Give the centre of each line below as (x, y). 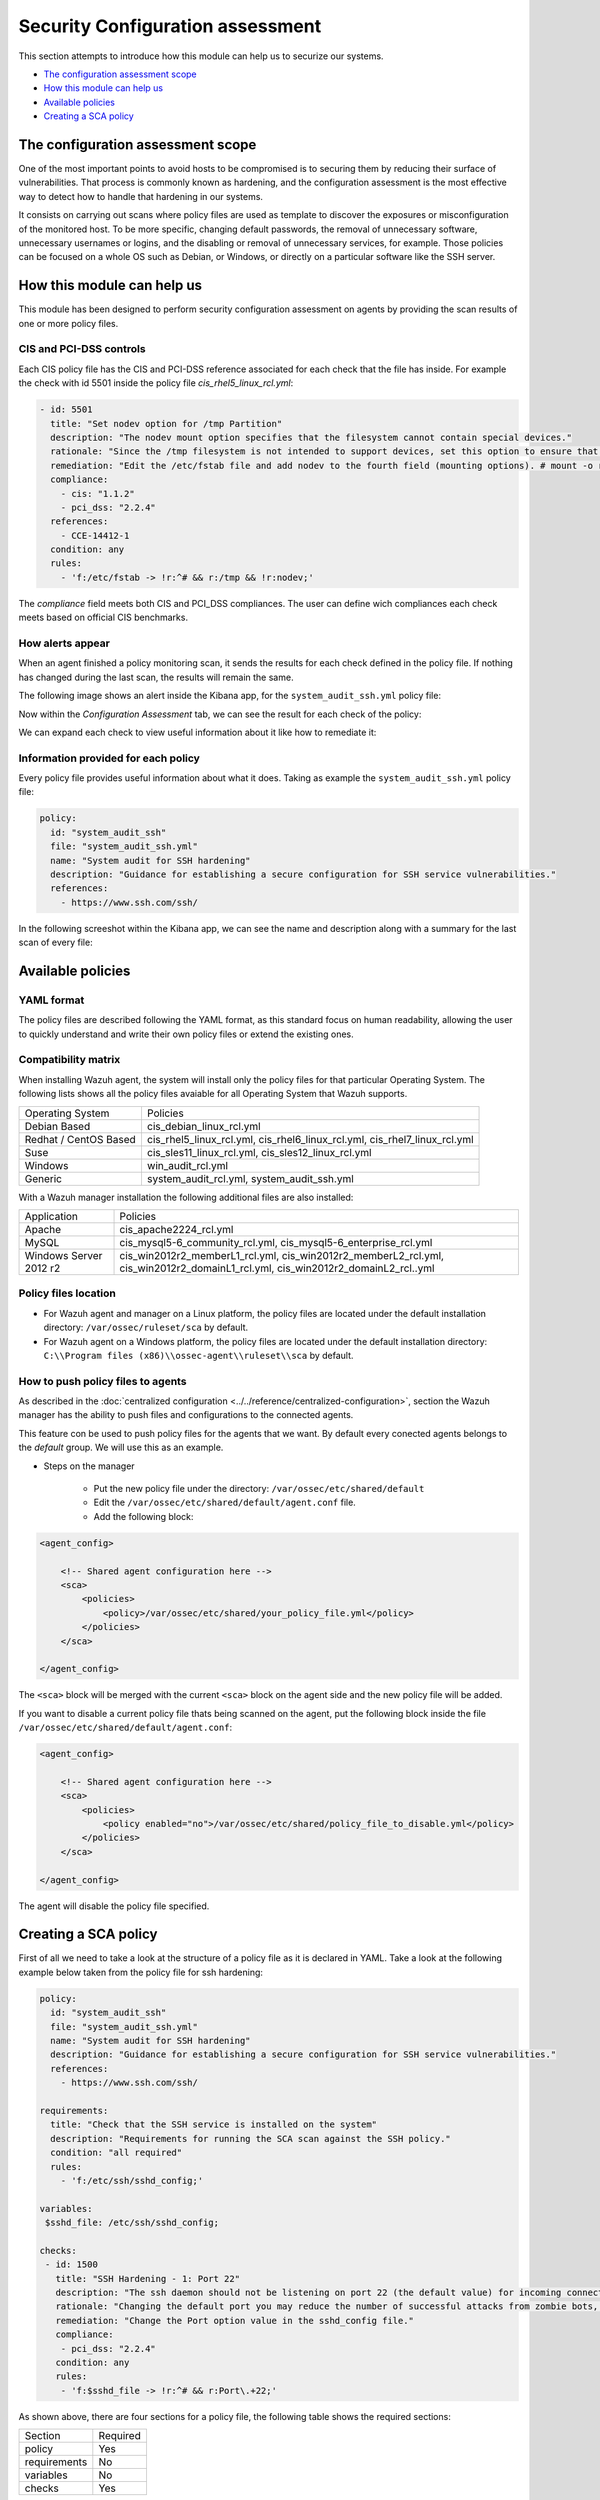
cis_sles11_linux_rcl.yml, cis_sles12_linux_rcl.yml (259, 1152)
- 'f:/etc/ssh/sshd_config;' (132, 2180)
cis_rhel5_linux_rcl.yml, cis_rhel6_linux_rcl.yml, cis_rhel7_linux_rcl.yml (310, 1139)
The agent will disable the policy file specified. (114, 1906)
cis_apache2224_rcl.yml (176, 1230)
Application (51, 1217)
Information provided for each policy (109, 758)
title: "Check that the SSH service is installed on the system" (214, 2124)
